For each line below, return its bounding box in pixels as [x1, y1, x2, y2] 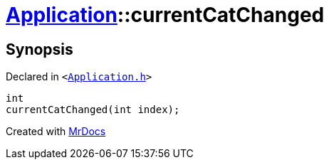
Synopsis [6, 40, 73, 58]
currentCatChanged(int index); [6, 104, 180, 116]
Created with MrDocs [6, 125, 106, 138]
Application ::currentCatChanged [6, 3, 325, 27]
